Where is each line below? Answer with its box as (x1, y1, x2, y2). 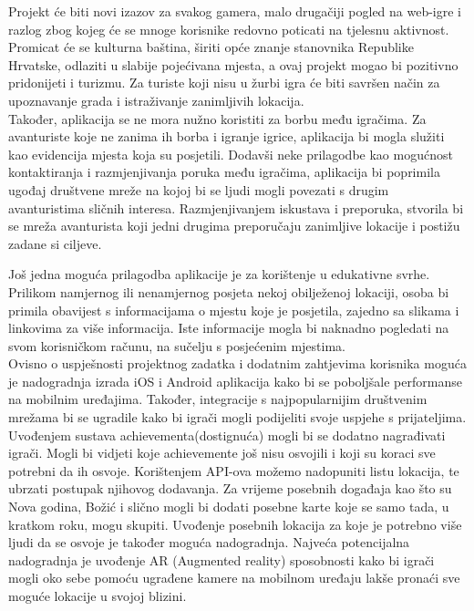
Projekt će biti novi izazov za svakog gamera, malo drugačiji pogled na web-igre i (8, 2, 462, 20)
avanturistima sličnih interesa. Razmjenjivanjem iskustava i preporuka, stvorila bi (8, 198, 464, 217)
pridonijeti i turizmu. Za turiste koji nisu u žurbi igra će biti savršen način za (8, 73, 440, 92)
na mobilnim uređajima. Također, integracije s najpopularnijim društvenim (8, 389, 428, 409)
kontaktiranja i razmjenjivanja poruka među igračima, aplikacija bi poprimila (8, 162, 440, 181)
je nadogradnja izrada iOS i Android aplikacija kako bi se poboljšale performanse (8, 371, 462, 390)
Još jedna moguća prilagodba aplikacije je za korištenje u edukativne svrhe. (8, 264, 430, 284)
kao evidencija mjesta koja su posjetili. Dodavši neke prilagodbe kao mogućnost (8, 144, 453, 163)
